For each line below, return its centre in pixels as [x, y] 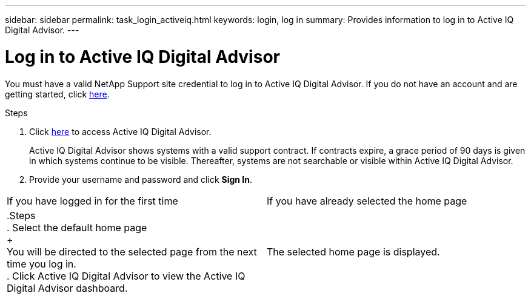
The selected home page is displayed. [353, 251]
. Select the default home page [77, 227]
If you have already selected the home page [367, 201]
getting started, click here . [57, 94]
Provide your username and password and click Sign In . [141, 179]
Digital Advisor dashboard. [67, 288]
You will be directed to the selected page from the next [132, 251]
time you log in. [42, 264]
